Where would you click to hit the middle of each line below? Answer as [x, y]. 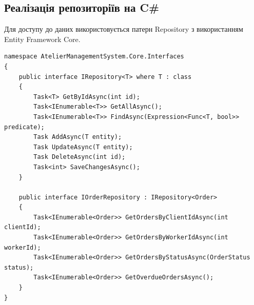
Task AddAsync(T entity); [78, 137]
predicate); [24, 127]
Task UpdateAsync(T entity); [83, 147]
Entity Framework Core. [42, 39]
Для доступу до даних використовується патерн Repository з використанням [124, 29]
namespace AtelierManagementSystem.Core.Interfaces [94, 57]
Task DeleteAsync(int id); [80, 157]
